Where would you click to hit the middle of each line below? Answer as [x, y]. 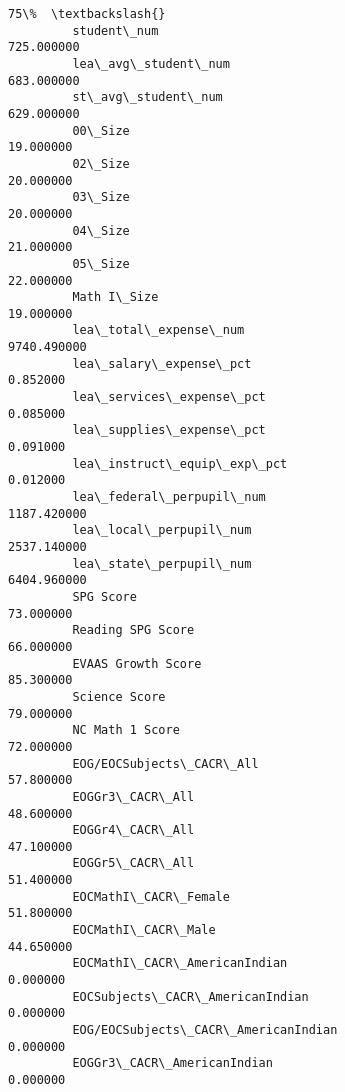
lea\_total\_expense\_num [158, 330]
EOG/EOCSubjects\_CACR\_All [165, 763]
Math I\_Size [115, 297]
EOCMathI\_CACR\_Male [144, 930]
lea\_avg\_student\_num [151, 63]
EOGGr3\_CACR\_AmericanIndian [172, 1063]
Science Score [119, 696]
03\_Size [101, 197]
